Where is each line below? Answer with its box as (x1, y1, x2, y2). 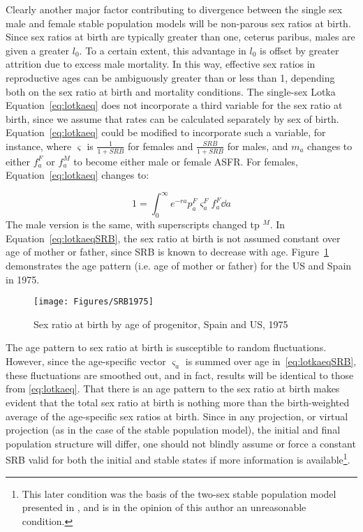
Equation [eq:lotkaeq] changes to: (6, 168, 149, 182)
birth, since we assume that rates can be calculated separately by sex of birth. (6, 111, 339, 126)
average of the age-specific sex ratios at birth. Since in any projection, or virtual (6, 408, 348, 423)
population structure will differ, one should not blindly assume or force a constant (6, 436, 356, 450)
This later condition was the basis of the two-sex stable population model (22, 486, 336, 501)
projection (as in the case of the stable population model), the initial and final (6, 422, 341, 437)
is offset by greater (260, 43, 339, 57)
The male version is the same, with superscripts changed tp (6, 217, 260, 232)
